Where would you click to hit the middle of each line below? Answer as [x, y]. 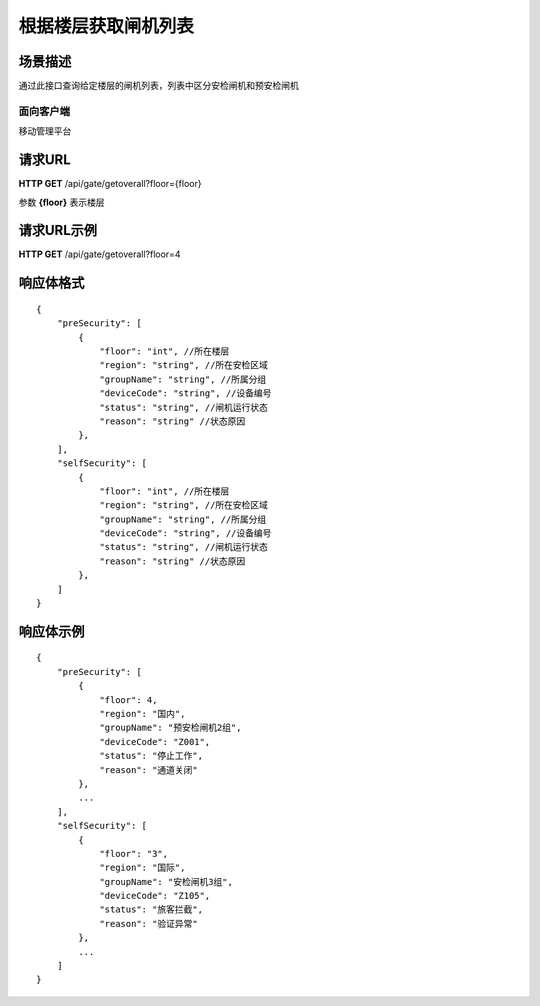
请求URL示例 [58, 230]
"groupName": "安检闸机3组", [166, 881]
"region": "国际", [142, 868]
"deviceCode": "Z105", [155, 896]
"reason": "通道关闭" [149, 769]
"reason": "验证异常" [149, 923]
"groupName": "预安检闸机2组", [170, 728]
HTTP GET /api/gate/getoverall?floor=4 [99, 254]
